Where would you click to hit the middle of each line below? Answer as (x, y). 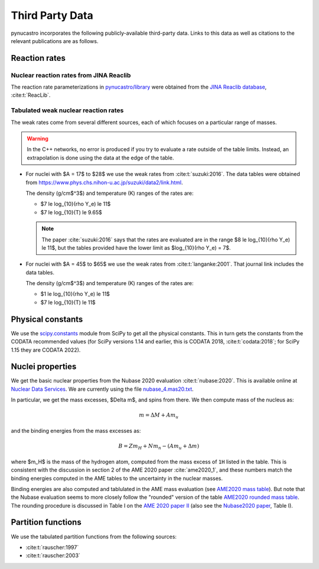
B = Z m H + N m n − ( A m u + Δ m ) (159, 447)
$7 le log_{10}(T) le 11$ (68, 302)
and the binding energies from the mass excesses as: (76, 430)
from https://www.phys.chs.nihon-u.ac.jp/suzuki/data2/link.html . (104, 182)
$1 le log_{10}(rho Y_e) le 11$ (75, 294)
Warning (38, 139)
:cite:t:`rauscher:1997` (52, 547)
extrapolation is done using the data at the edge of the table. (100, 158)
